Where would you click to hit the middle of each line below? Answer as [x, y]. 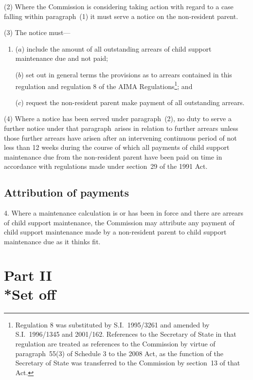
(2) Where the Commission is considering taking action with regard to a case [119, 6]
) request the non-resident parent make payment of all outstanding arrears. [133, 102]
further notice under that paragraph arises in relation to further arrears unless [121, 128]
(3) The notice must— [37, 32]
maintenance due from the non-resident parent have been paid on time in [113, 156]
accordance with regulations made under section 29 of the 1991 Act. [106, 166]
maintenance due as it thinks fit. [52, 241]
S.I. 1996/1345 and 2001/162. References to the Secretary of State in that [126, 334]
